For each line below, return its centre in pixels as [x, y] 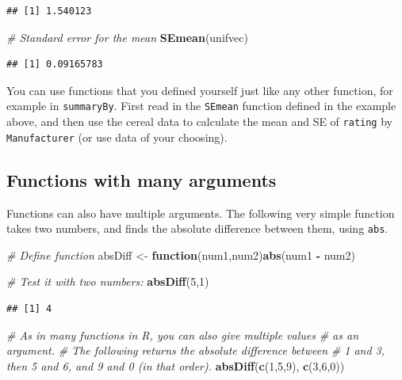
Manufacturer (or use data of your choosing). [117, 137]
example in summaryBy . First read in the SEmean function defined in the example [201, 106]
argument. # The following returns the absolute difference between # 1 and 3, [196, 350]
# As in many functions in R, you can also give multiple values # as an [183, 334]
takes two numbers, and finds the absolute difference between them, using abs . [197, 228]
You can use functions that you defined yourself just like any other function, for [200, 90]
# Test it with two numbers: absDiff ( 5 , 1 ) [108, 281]
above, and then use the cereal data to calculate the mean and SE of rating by [199, 122]
